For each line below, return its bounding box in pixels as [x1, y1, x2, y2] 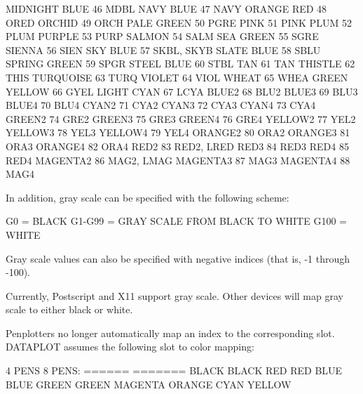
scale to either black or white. [6, 302, 133, 317]
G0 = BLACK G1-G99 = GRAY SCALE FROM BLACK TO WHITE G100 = [6, 214, 347, 228]
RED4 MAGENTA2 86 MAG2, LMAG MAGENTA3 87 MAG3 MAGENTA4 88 [6, 152, 350, 167]
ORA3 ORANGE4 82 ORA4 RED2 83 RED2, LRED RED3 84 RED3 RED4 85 [6, 138, 349, 153]
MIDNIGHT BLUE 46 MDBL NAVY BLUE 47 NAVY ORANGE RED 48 [6, 1, 327, 15]
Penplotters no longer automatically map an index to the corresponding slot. [6, 325, 335, 340]
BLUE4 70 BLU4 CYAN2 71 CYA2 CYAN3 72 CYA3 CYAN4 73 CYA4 [6, 98, 316, 112]
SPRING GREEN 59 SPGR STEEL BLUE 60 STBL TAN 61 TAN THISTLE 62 [6, 56, 355, 71]
